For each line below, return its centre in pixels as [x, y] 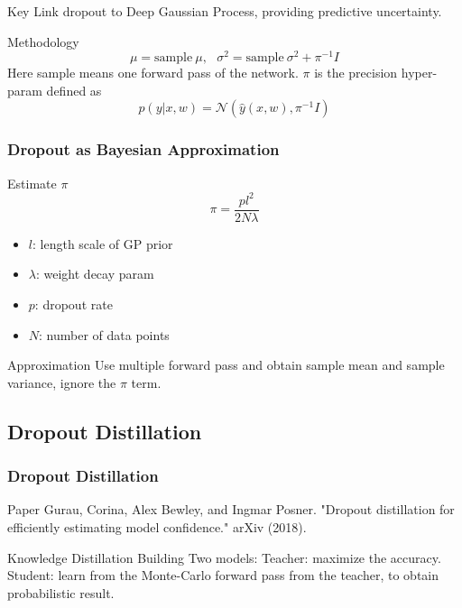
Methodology [43, 41]
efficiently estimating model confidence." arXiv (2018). [157, 526]
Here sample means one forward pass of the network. [153, 73]
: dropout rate [74, 304]
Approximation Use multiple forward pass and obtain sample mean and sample [226, 365]
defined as [74, 90]
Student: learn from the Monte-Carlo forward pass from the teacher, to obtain [223, 575]
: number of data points [104, 334]
